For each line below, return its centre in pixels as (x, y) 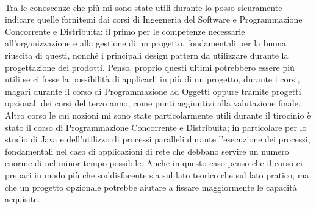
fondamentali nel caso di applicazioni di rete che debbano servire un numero (147, 151)
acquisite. (23, 199)
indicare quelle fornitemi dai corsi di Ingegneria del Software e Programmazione (154, 19)
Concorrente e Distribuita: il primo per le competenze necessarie (125, 31)
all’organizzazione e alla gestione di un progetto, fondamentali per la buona (146, 43)
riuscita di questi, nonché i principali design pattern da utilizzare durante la (147, 55)
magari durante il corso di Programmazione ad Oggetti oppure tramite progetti (153, 91)
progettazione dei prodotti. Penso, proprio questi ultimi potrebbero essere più (150, 67)
